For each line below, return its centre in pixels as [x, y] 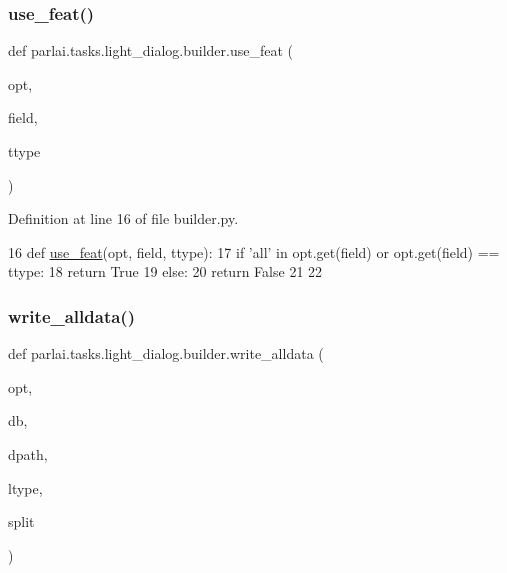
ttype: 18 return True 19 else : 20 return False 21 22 [165, 271]
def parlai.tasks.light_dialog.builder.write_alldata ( [166, 353]
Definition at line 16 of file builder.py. [123, 218]
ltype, [25, 487]
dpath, [28, 453]
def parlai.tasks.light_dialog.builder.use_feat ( [151, 50]
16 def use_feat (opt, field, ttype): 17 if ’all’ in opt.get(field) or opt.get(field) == [254, 251]
